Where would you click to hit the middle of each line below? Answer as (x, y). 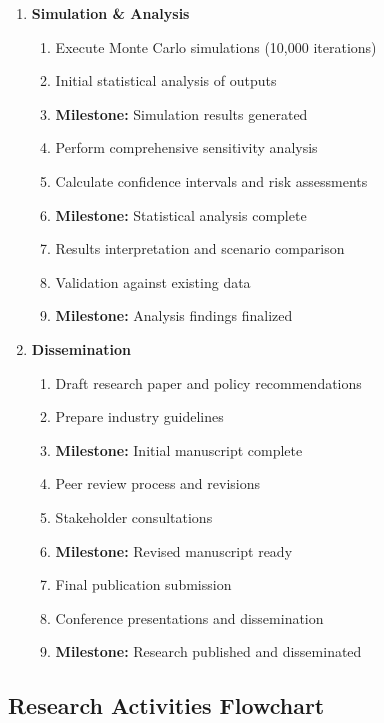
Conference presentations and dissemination (189, 617)
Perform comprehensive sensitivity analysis (186, 147)
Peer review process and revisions (158, 483)
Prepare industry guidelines (139, 416)
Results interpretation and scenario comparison (200, 248)
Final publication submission (143, 584)
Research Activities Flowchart (166, 705)
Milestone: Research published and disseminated (208, 651)
